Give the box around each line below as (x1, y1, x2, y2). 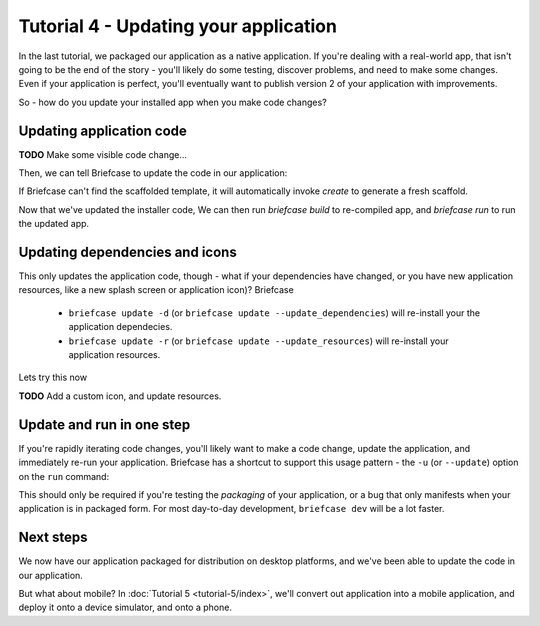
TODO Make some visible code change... (18, 148, 188, 160)
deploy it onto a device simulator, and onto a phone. (18, 601, 232, 614)
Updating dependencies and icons (18, 244, 237, 260)
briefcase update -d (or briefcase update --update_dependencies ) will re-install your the (68, 306, 480, 319)
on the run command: (18, 470, 110, 482)
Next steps (18, 529, 88, 546)
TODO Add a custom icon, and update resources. (18, 390, 222, 402)
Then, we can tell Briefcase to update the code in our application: (18, 167, 288, 179)
